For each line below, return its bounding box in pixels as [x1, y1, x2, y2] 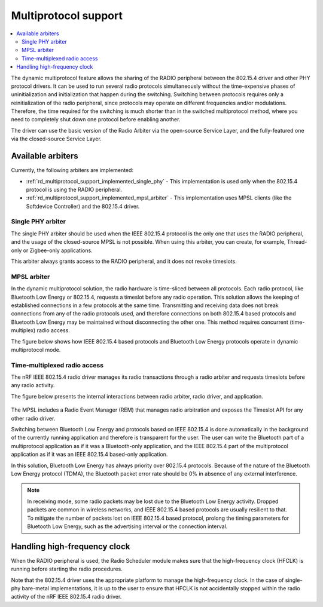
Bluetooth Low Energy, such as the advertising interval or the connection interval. [27, 523, 228, 530]
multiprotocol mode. [11, 346, 61, 353]
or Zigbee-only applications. [23, 247, 93, 254]
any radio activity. [11, 382, 55, 389]
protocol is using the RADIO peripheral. [26, 186, 123, 193]
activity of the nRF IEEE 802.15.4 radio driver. [11, 593, 122, 600]
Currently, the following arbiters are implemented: [11, 167, 134, 174]
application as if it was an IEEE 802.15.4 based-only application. [11, 451, 168, 458]
